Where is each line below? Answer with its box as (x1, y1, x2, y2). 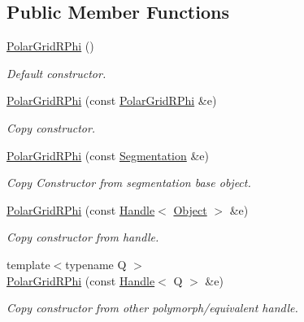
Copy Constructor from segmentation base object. (7, 174, 251, 191)
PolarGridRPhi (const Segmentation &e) (7, 146, 209, 163)
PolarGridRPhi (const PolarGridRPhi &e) (7, 92, 217, 109)
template (7, 255, 50, 272)
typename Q (65, 255, 127, 272)
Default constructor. (7, 64, 106, 81)
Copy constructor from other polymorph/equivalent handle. (7, 299, 298, 316)
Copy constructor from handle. (7, 228, 159, 246)
